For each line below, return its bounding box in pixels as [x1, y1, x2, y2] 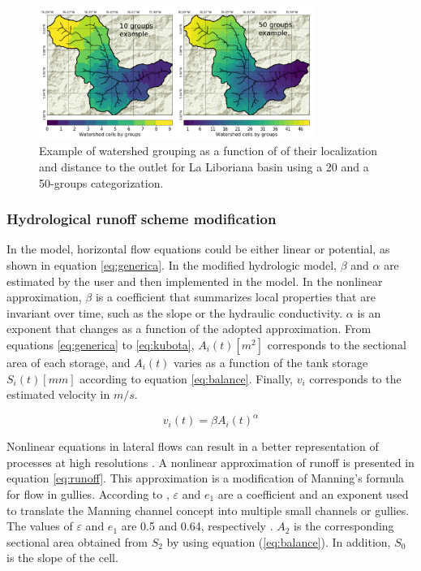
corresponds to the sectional [267, 335, 406, 353]
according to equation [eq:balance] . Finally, [79, 370, 294, 387]
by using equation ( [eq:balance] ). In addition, [166, 533, 391, 550]
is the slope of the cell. [6, 549, 118, 566]
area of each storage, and [6, 353, 131, 370]
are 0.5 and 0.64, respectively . [121, 517, 273, 534]
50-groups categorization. [39, 174, 164, 191]
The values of [6, 517, 73, 534]
